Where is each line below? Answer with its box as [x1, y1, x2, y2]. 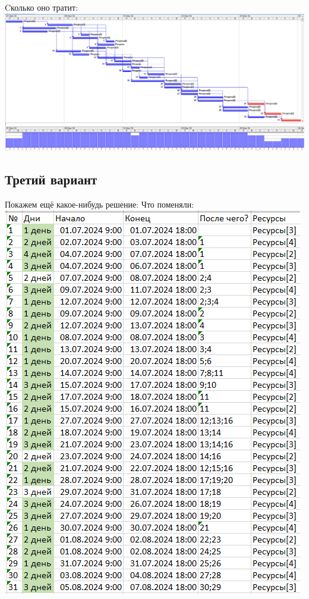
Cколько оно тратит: [5, 1, 78, 13]
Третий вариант [5, 170, 97, 189]
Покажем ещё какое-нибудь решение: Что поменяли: [5, 198, 194, 211]
